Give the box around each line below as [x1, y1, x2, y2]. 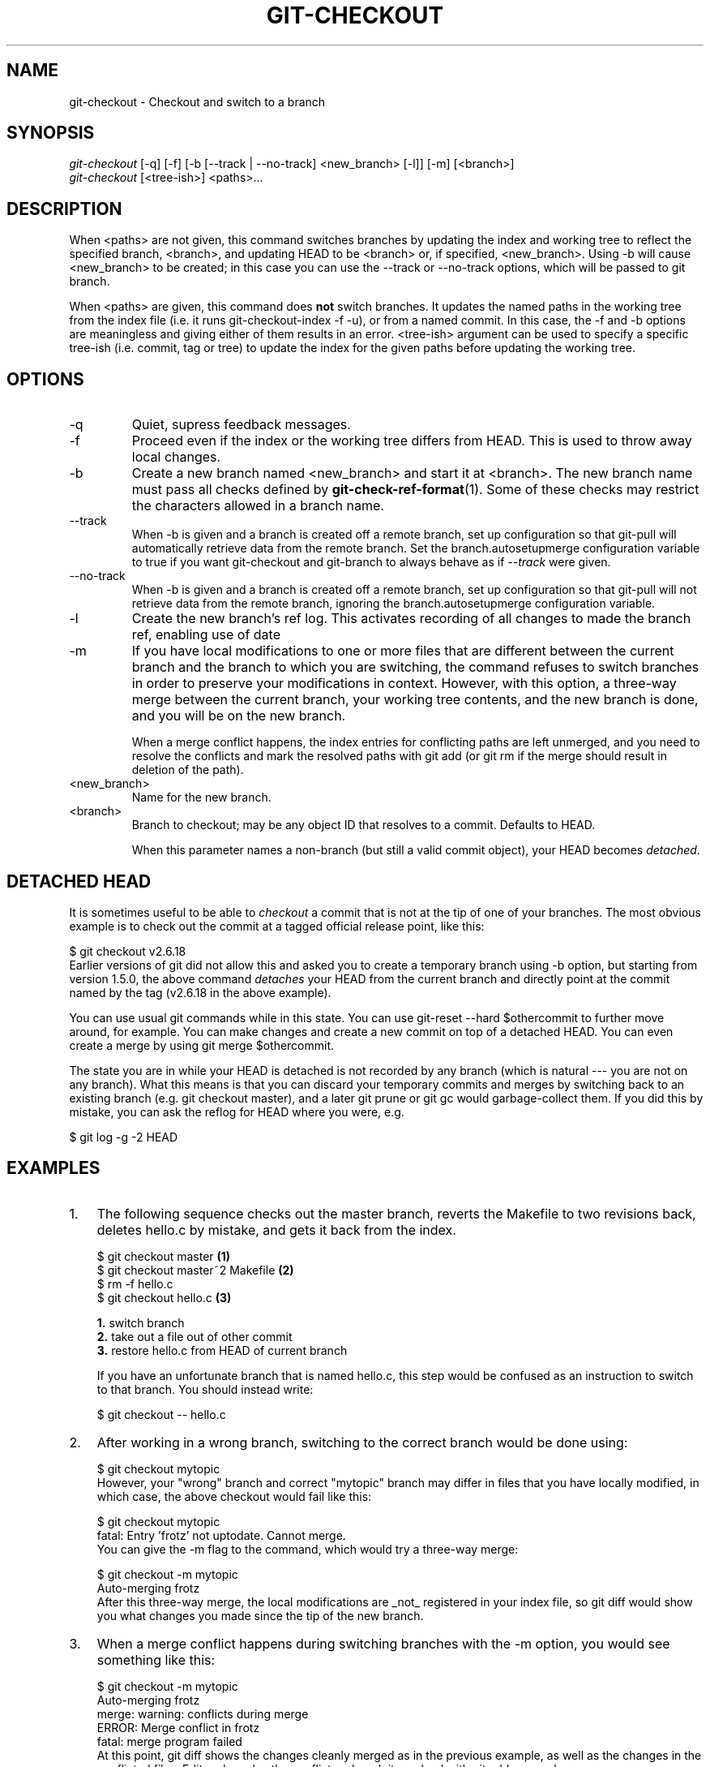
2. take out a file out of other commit [96, 1329, 293, 1344]
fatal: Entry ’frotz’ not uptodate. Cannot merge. [96, 1528, 346, 1542]
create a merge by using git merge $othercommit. [69, 1038, 335, 1052]
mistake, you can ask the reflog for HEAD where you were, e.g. [69, 1104, 404, 1119]
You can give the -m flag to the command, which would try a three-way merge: [96, 1541, 519, 1556]
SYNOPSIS [6, 123, 95, 144]
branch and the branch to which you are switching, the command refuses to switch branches [131, 659, 699, 676]
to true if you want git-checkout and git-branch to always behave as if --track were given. [131, 555, 611, 570]
